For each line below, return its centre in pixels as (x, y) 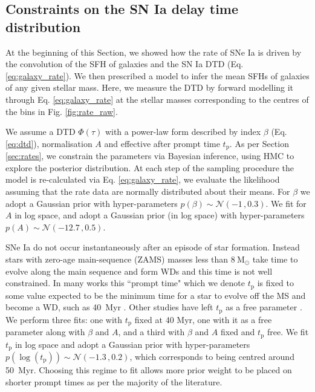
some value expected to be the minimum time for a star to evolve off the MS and (156, 295)
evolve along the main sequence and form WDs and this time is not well (139, 271)
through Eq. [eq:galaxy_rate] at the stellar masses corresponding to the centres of (157, 99)
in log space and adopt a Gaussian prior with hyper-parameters (132, 344)
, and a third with (151, 332)
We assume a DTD (41, 132)
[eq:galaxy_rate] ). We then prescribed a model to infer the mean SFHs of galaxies (157, 75)
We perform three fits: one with (64, 319)
